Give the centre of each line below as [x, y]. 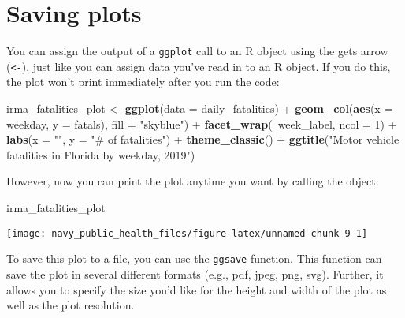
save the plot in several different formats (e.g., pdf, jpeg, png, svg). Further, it [195, 273]
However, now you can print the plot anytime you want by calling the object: [193, 181]
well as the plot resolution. [71, 305]
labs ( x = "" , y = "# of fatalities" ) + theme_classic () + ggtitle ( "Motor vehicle [203, 139]
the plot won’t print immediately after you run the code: [143, 82]
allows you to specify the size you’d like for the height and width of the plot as [197, 289]
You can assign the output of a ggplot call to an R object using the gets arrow [197, 51]
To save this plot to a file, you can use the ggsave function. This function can [194, 258]
